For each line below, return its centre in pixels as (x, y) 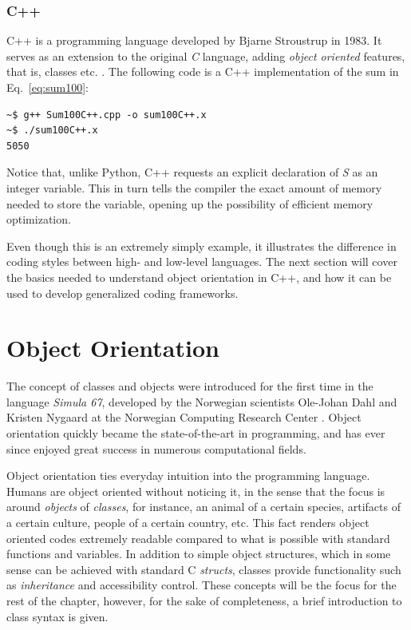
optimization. (39, 219)
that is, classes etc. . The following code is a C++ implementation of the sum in (203, 71)
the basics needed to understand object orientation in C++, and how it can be (199, 277)
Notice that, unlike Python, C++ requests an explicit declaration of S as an (192, 172)
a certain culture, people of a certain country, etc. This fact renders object (188, 522)
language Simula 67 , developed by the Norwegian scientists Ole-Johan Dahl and (202, 401)
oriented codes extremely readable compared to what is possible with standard (198, 538)
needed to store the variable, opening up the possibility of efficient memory (190, 203)
